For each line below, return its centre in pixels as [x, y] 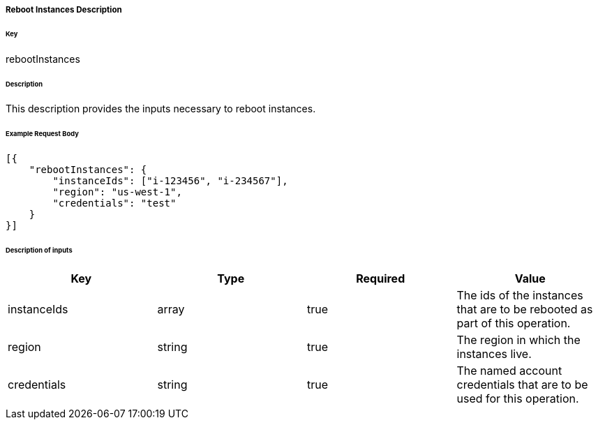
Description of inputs [39, 250]
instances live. [494, 353]
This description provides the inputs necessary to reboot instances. [161, 109]
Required [381, 278]
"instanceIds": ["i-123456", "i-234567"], [170, 181]
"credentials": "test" [114, 203]
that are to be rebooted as [525, 309]
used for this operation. [518, 398]
